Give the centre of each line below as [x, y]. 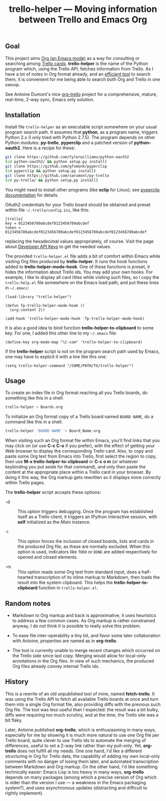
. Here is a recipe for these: [48, 148]
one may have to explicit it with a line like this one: [56, 356]
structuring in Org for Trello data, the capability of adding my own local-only [83, 756]
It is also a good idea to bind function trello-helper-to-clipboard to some [80, 328]
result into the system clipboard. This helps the [65, 583]
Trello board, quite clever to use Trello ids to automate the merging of [76, 740]
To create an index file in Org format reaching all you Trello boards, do [76, 393]
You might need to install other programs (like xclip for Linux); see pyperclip [83, 190]
